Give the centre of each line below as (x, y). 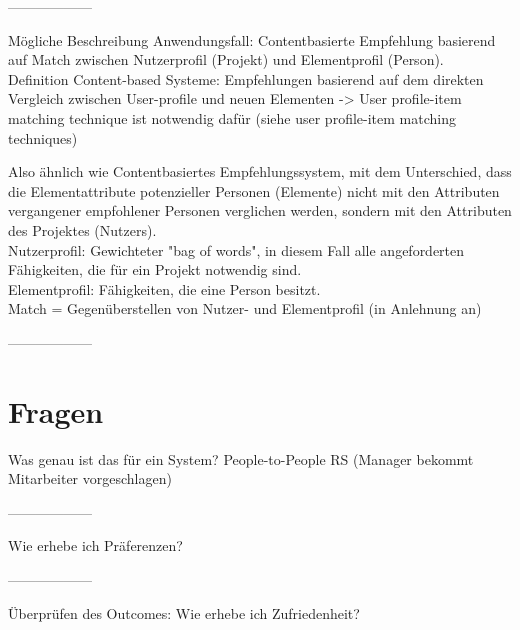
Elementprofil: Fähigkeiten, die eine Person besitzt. (164, 288)
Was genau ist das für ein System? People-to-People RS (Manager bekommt (241, 458)
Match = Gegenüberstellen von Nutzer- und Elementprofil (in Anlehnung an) (245, 308)
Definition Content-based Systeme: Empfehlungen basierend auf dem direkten (246, 78)
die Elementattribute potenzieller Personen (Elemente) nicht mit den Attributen (254, 190)
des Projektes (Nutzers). (82, 229)
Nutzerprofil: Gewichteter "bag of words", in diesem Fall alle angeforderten (236, 249)
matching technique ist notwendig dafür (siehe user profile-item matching (232, 117)
